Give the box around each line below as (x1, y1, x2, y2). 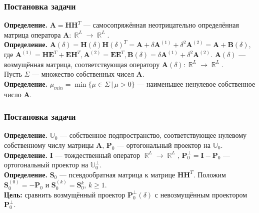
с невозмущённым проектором (154, 189, 247, 199)
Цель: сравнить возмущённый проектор (4, 189, 125, 199)
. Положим (193, 169, 226, 179)
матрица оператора (4, 29, 61, 40)
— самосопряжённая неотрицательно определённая (83, 20, 239, 30)
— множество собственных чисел (32, 69, 134, 79)
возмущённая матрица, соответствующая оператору (4, 59, 160, 69)
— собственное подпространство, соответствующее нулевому (60, 130, 247, 140)
